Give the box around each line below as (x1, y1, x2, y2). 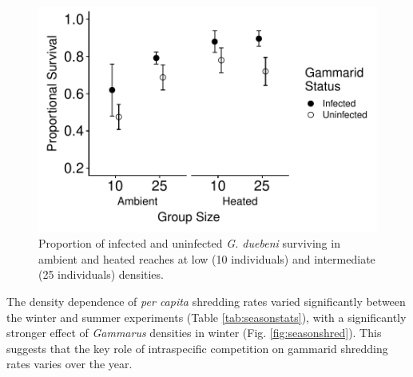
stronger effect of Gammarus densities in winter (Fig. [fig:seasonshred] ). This (6, 324, 382, 341)
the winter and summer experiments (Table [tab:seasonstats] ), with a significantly (6, 308, 407, 325)
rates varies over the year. (6, 355, 133, 372)
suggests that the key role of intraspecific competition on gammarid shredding (6, 339, 388, 356)
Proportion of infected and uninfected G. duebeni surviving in (38, 235, 340, 252)
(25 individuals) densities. (38, 266, 164, 283)
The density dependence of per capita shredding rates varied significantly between (6, 293, 406, 310)
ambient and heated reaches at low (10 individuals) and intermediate (38, 250, 375, 267)
